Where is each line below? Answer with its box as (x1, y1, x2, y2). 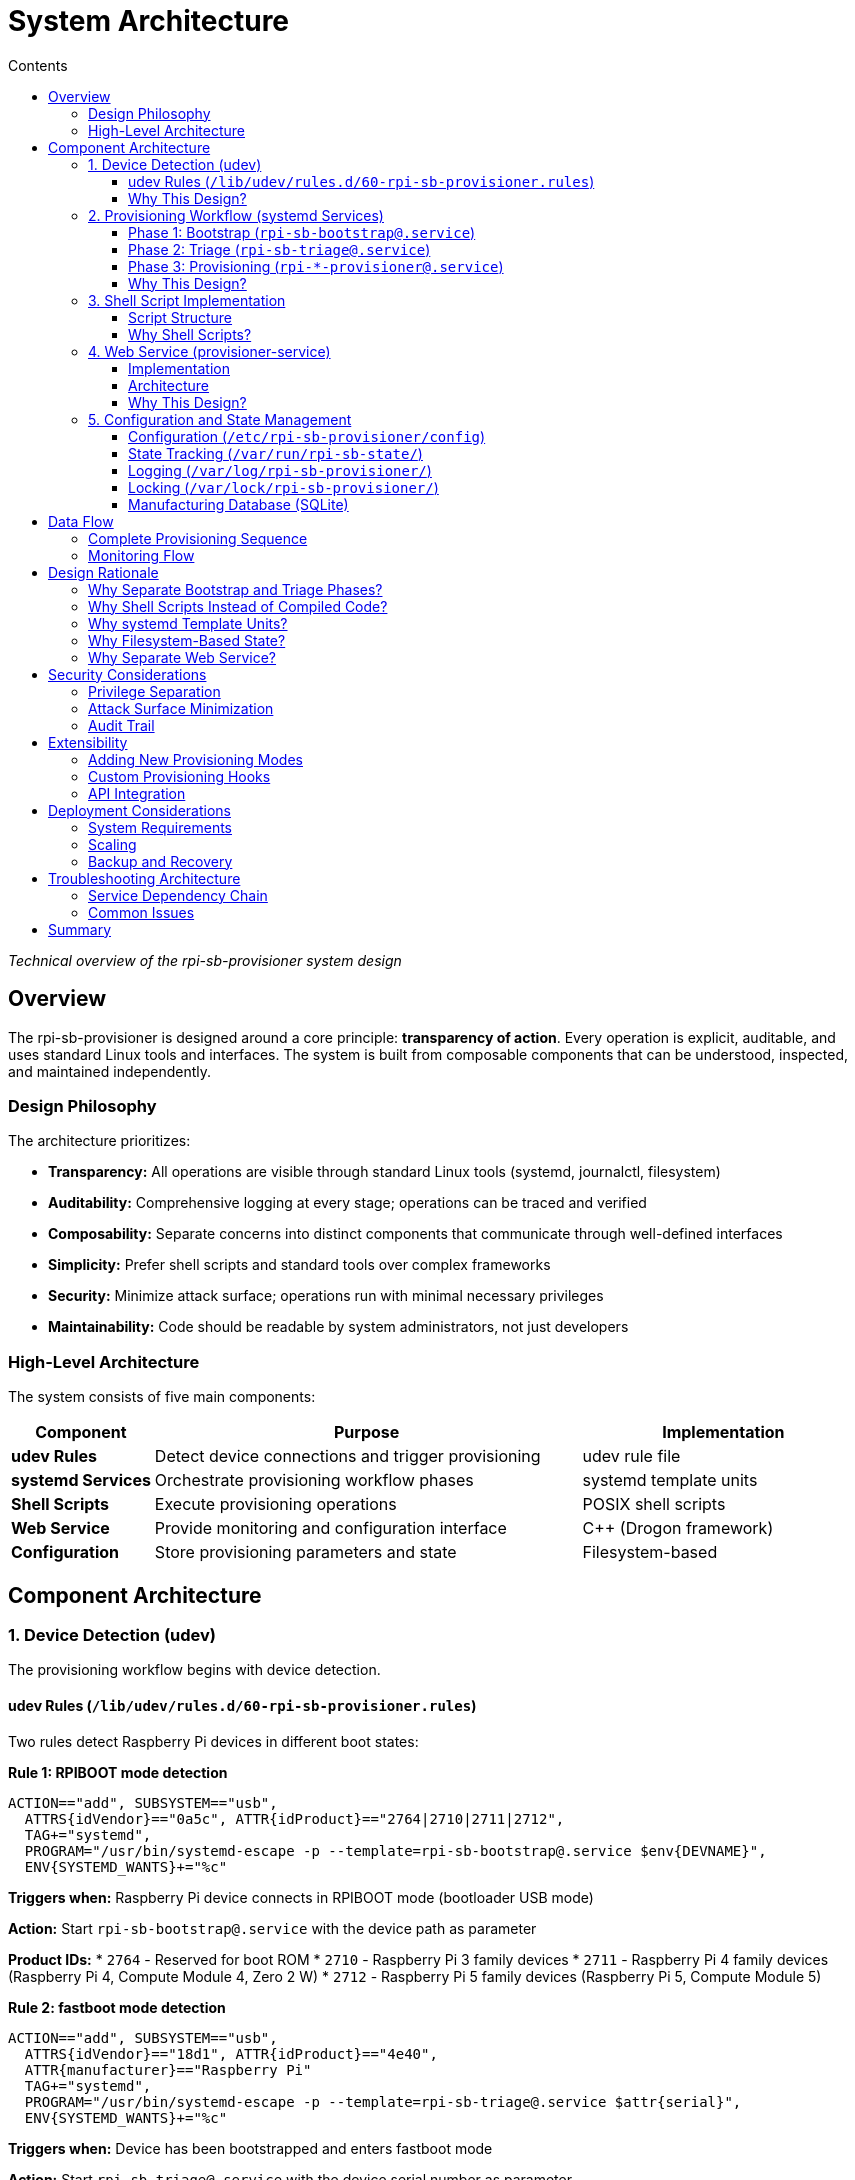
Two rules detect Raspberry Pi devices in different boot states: (8, 1732, 419, 1750)
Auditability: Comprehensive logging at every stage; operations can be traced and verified (48, 1194, 647, 1212)
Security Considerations (48, 665, 207, 683)
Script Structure (128, 308, 233, 326)
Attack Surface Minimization (88, 699, 274, 717)
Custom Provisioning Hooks (88, 767, 271, 785)
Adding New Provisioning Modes (88, 750, 303, 768)
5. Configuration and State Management (88, 410, 352, 428)
